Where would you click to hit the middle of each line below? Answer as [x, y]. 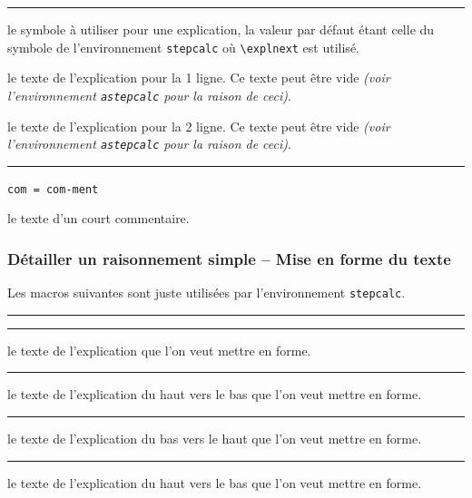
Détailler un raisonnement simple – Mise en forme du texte [229, 258]
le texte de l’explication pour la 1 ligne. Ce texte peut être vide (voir [199, 78]
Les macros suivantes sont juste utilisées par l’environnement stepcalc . [206, 293]
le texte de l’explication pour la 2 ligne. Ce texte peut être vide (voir [199, 126]
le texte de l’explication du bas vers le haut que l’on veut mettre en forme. [215, 439]
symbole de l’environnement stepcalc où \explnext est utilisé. [183, 47]
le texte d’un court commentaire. [98, 218]
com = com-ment [53, 189]
